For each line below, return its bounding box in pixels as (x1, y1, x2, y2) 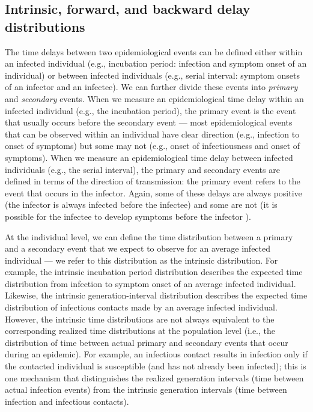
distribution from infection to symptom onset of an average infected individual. (5, 277, 296, 289)
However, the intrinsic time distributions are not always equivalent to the (5, 312, 275, 325)
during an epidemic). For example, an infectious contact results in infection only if (5, 348, 308, 360)
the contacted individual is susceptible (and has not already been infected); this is (5, 360, 306, 372)
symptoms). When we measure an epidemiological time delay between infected (5, 151, 293, 163)
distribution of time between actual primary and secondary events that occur (5, 336, 288, 348)
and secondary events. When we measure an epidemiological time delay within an (5, 92, 304, 105)
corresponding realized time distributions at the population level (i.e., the (5, 324, 275, 337)
